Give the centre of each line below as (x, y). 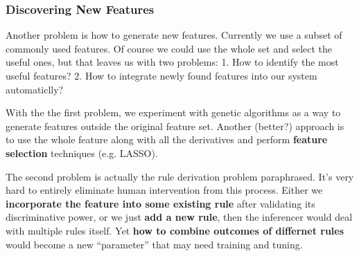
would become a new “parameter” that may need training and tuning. (154, 244)
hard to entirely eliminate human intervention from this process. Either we (164, 190)
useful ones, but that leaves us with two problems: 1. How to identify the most (172, 62)
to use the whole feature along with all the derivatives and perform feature (167, 139)
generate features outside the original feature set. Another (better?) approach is (175, 126)
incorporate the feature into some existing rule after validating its (160, 203)
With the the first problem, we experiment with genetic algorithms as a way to (173, 112)
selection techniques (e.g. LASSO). (82, 153)
